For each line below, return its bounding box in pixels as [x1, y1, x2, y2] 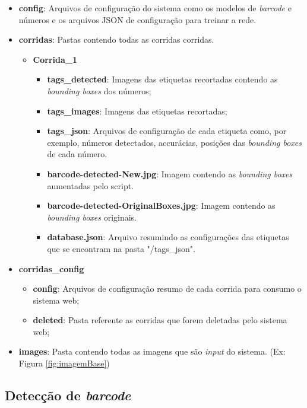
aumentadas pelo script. [47, 179, 134, 192]
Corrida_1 [33, 53, 78, 65]
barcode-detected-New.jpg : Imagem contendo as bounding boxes [47, 167, 293, 180]
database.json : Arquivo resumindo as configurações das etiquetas [47, 231, 289, 243]
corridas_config [18, 262, 84, 275]
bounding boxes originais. [47, 211, 137, 223]
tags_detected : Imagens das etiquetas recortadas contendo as [47, 73, 278, 85]
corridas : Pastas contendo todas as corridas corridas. [18, 33, 214, 46]
